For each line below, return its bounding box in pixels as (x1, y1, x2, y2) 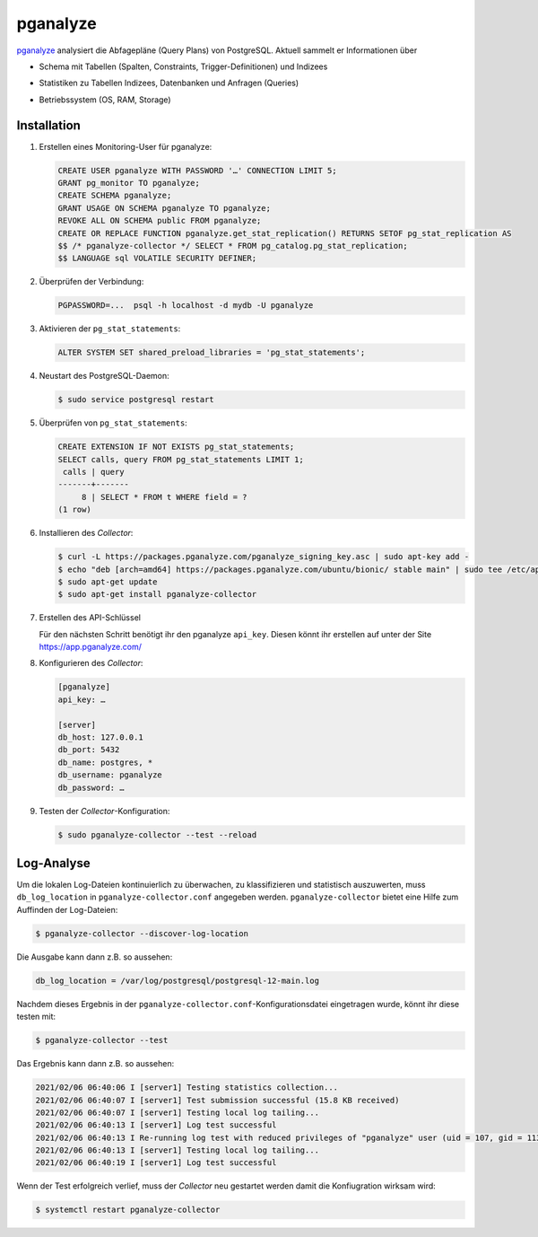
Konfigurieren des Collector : (39, 658, 143, 669)
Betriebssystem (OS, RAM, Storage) (39, 94, 171, 105)
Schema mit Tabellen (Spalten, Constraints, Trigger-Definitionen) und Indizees (39, 61, 328, 72)
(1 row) (57, 504, 91, 515)
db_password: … (57, 782, 125, 793)
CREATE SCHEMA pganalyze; (57, 190, 172, 201)
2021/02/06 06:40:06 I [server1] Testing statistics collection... (35, 1083, 339, 1092)
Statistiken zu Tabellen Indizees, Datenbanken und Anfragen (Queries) (39, 77, 299, 89)
